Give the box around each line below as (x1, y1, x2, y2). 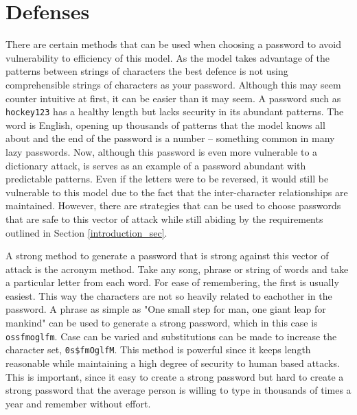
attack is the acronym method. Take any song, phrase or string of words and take (5, 261, 349, 276)
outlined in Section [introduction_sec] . (5, 225, 168, 239)
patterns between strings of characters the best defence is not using (5, 64, 288, 78)
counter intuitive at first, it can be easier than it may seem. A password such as (5, 91, 341, 105)
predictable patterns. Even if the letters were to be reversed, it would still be (5, 171, 329, 186)
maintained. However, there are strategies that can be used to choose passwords (5, 198, 341, 213)
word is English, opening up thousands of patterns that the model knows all (5, 117, 325, 132)
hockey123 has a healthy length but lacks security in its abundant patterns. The (5, 104, 344, 119)
